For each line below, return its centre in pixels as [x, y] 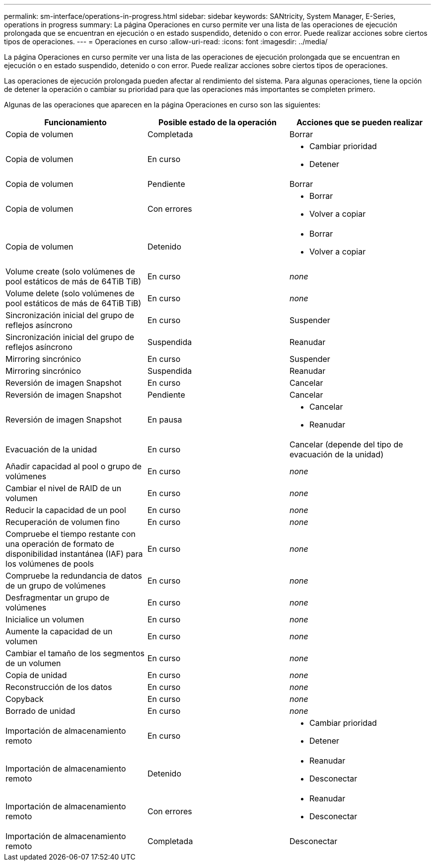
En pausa [165, 420]
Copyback [25, 699]
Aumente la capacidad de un [59, 631]
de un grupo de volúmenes [56, 586]
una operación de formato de [60, 544]
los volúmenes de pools [50, 564]
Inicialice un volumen [45, 619]
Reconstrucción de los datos [59, 687]
